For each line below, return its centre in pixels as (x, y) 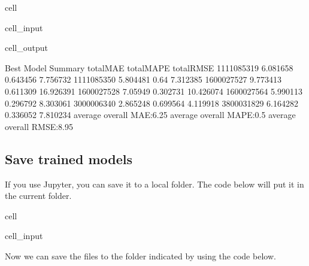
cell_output (26, 48)
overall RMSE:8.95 (39, 126)
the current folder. (38, 196)
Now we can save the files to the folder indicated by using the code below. (140, 256)
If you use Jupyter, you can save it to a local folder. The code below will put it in (154, 184)
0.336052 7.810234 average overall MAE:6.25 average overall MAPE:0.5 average (150, 115)
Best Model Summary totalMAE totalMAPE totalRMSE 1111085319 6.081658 (149, 67)
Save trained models (69, 158)
